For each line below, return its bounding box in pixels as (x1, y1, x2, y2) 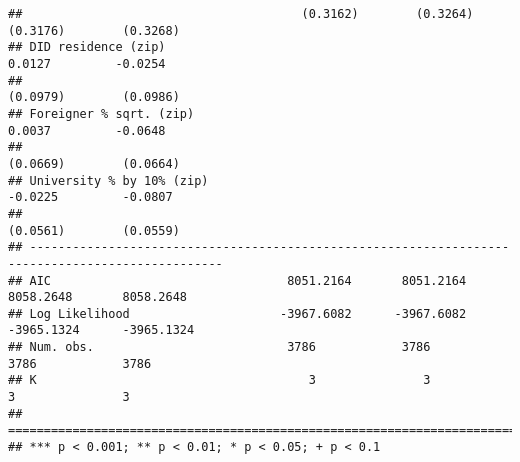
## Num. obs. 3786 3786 (8, 340, 431, 355)
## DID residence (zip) (8, 40, 166, 55)
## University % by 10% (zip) (8, 173, 209, 188)
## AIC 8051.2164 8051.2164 (8, 273, 467, 288)
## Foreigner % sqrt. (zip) (8, 106, 195, 121)
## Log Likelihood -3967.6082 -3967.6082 (8, 306, 467, 321)
